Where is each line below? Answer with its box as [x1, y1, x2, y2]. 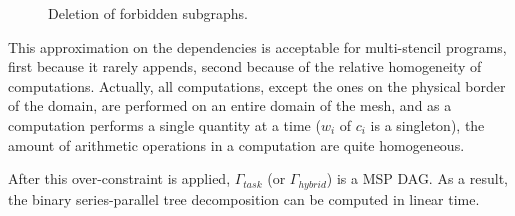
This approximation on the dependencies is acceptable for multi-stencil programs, [8, 36, 507, 57]
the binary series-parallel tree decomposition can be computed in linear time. [8, 188, 480, 209]
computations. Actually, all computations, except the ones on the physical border [8, 75, 506, 96]
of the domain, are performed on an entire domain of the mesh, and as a [8, 95, 452, 116]
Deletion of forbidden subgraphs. [48, 3, 248, 23]
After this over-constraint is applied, [8, 168, 231, 189]
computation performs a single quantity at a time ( [8, 114, 321, 135]
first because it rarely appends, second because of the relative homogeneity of [8, 56, 482, 77]
